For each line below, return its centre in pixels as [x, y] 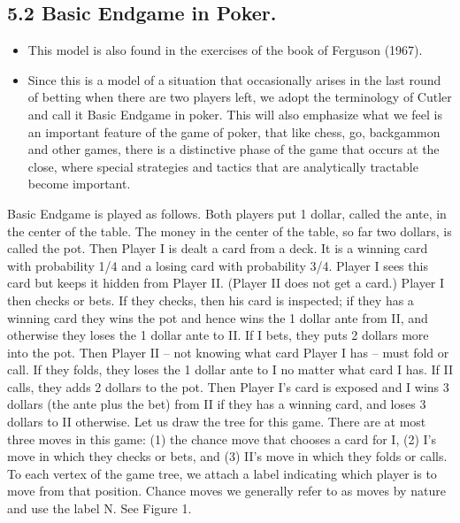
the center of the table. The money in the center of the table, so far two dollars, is [230, 231]
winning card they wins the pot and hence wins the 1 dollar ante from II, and [218, 317]
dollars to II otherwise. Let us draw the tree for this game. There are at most [217, 422]
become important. [79, 184]
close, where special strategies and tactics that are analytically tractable [223, 166]
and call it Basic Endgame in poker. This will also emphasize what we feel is [235, 114]
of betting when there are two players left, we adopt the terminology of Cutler [240, 97]
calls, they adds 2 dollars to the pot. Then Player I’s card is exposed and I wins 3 [228, 386]
